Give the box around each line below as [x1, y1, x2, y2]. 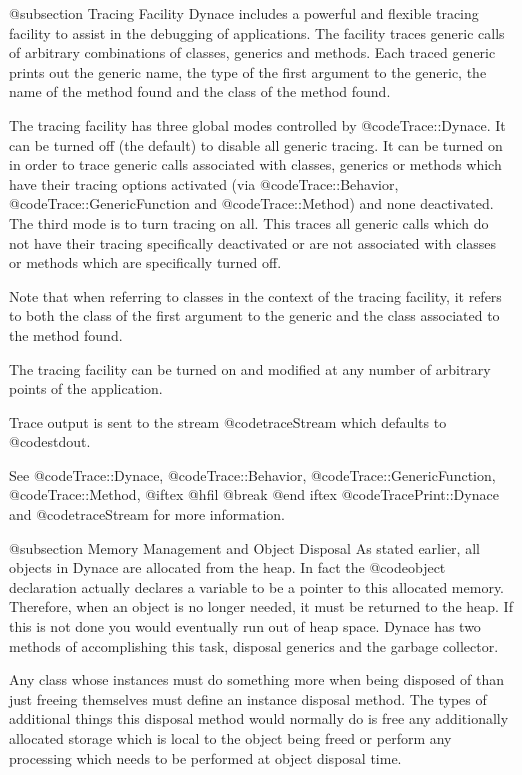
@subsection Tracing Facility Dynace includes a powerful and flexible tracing [9, 3, 479, 23]
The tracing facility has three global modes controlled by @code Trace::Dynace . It [9, 114, 506, 135]
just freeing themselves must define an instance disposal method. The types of [9, 688, 487, 709]
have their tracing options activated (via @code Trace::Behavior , [9, 173, 399, 194]
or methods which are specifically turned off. [9, 252, 282, 273]
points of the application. [9, 378, 163, 399]
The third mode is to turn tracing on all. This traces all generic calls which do [9, 212, 489, 233]
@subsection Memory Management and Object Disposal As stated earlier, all [9, 537, 480, 558]
